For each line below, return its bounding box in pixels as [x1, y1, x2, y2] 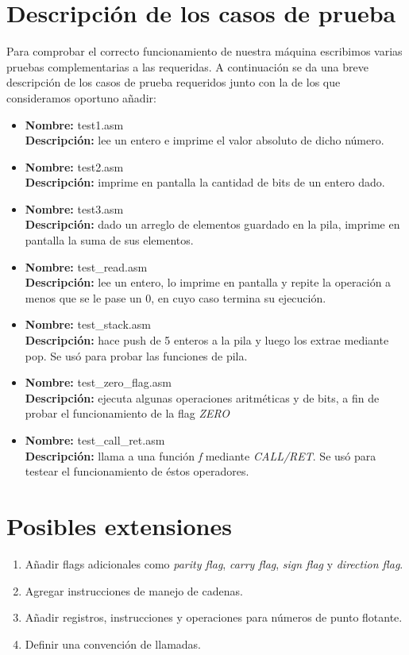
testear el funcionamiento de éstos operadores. [25, 463, 249, 480]
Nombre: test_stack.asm [25, 316, 151, 333]
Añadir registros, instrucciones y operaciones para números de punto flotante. [25, 609, 403, 626]
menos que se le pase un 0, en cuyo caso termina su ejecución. [25, 289, 326, 306]
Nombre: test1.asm [25, 116, 124, 133]
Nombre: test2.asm [25, 158, 124, 175]
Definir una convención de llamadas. [25, 635, 202, 652]
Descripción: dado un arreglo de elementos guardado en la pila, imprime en [25, 216, 400, 233]
